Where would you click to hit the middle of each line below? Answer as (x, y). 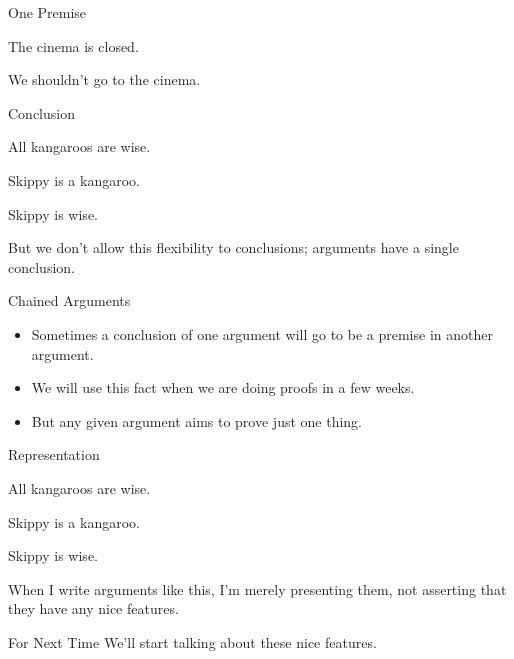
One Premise (47, 12)
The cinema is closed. (73, 45)
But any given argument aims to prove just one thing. (196, 420)
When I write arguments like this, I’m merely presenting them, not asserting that (257, 588)
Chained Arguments (69, 300)
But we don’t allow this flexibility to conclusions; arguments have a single (233, 247)
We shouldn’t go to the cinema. (104, 79)
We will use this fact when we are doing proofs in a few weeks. (223, 387)
